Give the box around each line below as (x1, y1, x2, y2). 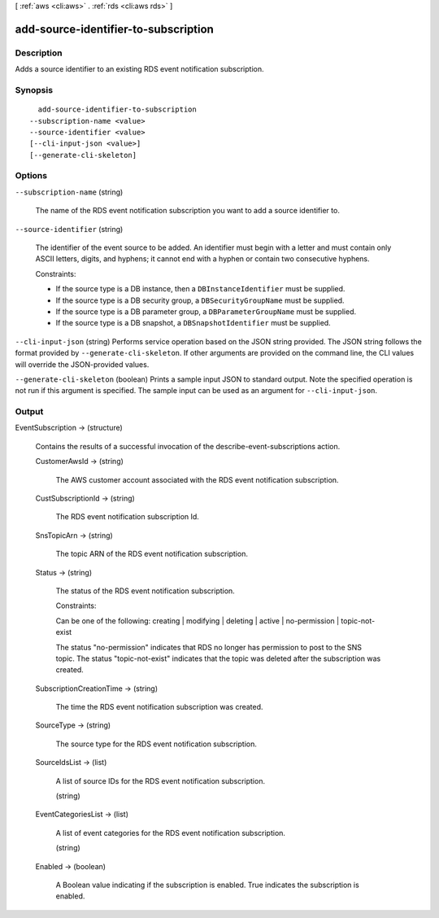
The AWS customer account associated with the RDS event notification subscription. (55, 474, 339, 484)
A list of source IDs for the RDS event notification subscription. (55, 776, 266, 785)
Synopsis (15, 84, 53, 95)
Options (15, 170, 48, 181)
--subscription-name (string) (15, 187, 124, 197)
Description (15, 47, 63, 59)
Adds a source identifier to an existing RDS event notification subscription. (15, 64, 264, 74)
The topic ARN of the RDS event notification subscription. (55, 549, 248, 559)
